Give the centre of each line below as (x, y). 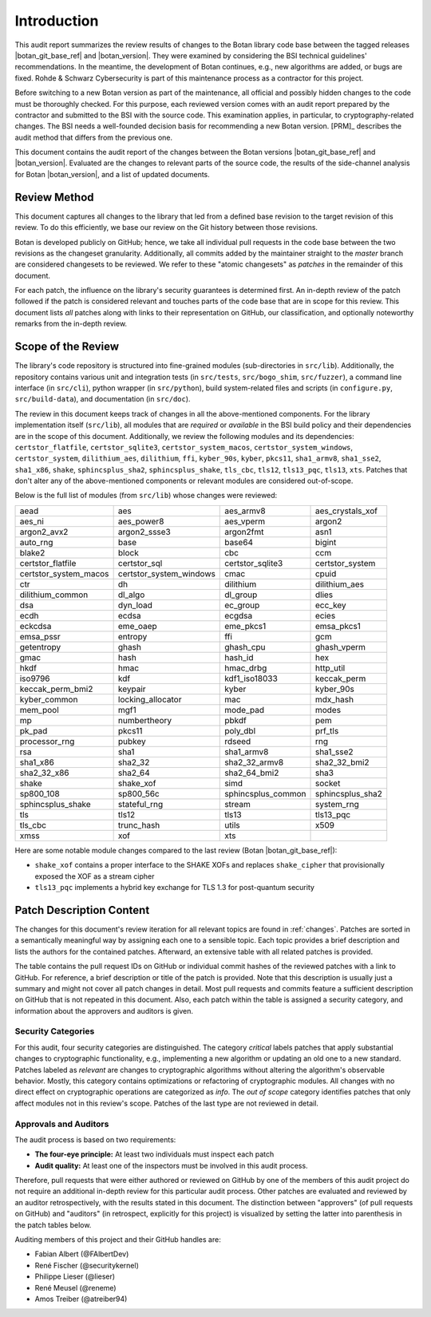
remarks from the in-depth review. (71, 324)
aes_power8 (141, 521)
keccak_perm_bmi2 (56, 689)
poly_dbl (240, 730)
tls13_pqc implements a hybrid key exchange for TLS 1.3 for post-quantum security (175, 888)
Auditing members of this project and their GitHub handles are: (118, 1240)
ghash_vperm (340, 647)
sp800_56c (138, 793)
